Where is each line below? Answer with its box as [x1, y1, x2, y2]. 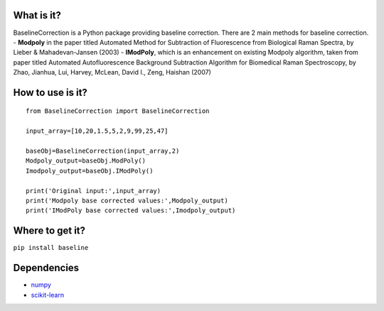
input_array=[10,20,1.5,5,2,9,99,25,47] [26, 127, 169, 135]
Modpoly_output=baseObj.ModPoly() [26, 157, 146, 165]
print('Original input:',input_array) [26, 187, 161, 195]
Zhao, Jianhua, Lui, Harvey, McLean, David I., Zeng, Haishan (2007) [13, 68, 211, 77]
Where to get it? [13, 224, 85, 237]
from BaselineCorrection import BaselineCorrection [26, 107, 210, 115]
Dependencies [13, 262, 80, 274]
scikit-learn [31, 290, 64, 299]
